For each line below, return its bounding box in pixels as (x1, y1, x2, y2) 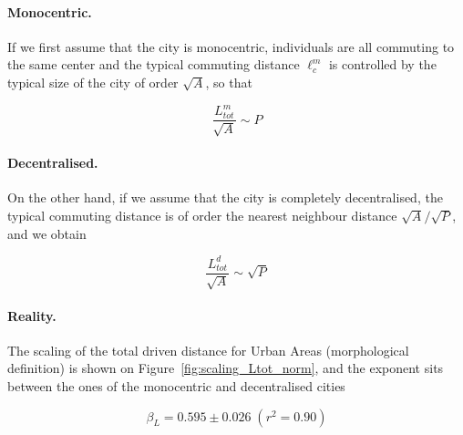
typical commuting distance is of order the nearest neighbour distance (7, 205, 397, 224)
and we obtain (7, 223, 87, 243)
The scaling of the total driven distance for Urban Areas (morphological (7, 340, 409, 359)
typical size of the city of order (7, 72, 179, 91)
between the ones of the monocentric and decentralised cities (7, 377, 345, 396)
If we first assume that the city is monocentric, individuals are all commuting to (7, 36, 455, 56)
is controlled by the (328, 55, 437, 74)
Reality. (7, 306, 57, 325)
